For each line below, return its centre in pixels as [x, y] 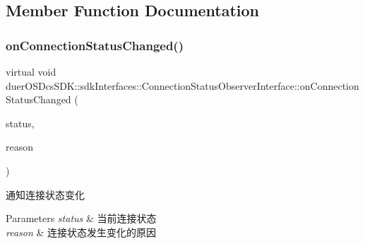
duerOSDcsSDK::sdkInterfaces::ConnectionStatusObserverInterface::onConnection [182, 85]
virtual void [31, 71]
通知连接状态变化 [45, 194]
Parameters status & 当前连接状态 [81, 218]
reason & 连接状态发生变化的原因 [81, 232]
